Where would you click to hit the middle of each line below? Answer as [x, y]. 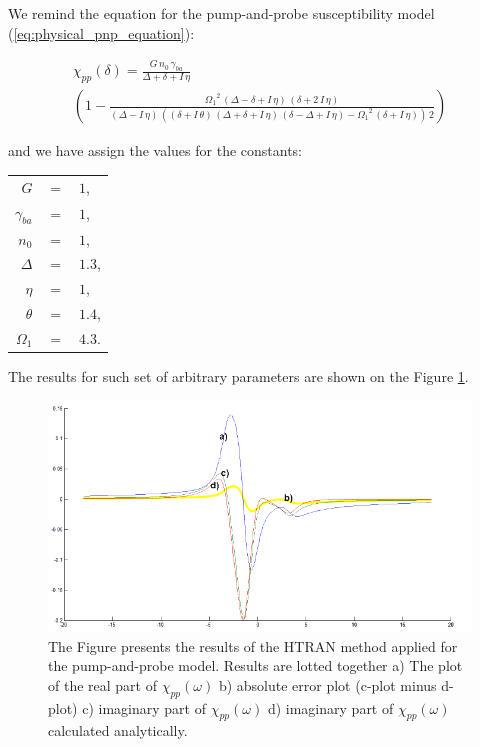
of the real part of [102, 684]
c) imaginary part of [144, 707]
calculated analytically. [118, 730]
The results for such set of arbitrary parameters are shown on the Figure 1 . [238, 376]
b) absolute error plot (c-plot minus [327, 684]
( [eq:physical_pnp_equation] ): [101, 32]
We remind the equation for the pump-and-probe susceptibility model [221, 13]
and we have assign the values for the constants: [155, 150]
